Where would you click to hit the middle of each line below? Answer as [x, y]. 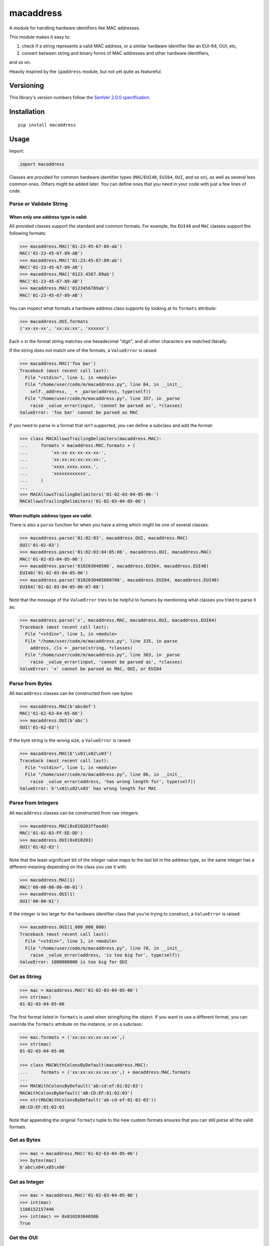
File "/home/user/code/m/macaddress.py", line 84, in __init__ [104, 385]
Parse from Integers [34, 803]
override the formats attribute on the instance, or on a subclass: [76, 1024]
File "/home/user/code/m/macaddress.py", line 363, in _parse [103, 655]
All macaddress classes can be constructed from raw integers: [74, 813]
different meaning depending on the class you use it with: [68, 867]
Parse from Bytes [31, 683]
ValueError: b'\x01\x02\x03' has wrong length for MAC [88, 788]
